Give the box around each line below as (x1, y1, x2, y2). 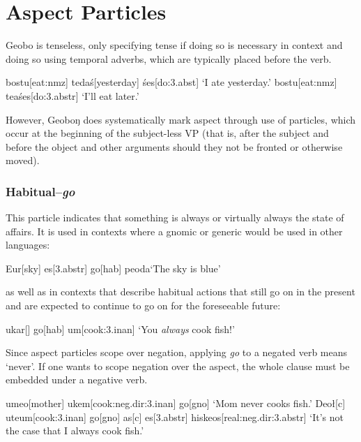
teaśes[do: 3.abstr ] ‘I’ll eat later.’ (6, 88, 139, 103)
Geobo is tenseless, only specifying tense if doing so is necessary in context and (6, 38, 343, 52)
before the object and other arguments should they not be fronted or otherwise (6, 139, 343, 154)
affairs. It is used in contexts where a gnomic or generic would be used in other (6, 223, 343, 238)
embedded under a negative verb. (6, 372, 148, 387)
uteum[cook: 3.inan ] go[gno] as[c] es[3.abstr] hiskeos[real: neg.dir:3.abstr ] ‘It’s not (6, 409, 344, 424)
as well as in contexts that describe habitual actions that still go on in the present (6, 284, 355, 299)
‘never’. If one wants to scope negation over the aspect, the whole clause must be (6, 358, 350, 373)
